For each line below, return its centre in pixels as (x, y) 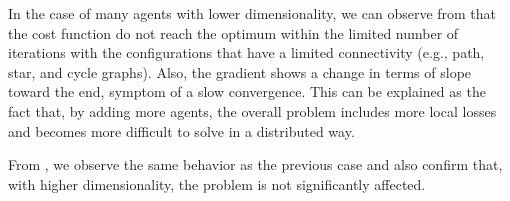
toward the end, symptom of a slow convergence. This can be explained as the (247, 91)
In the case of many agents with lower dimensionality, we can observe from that (252, 13)
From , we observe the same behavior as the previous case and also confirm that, (255, 164)
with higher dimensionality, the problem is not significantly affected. (217, 183)
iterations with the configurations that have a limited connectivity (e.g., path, (246, 52)
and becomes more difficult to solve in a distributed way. (181, 130)
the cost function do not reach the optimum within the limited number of (233, 32)
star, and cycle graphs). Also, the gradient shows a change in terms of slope (240, 71)
